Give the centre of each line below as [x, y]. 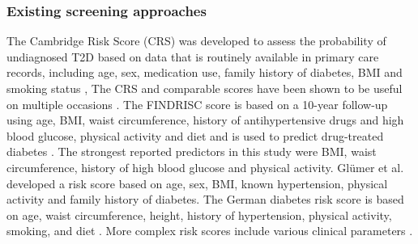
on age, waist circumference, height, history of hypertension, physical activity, [199, 215]
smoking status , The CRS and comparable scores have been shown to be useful [205, 88]
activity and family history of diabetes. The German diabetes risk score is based [205, 199]
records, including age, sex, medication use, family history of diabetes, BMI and [205, 72]
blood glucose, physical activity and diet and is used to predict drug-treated [195, 135]
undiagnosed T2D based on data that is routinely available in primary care [193, 56]
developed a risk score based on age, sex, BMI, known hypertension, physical [197, 183]
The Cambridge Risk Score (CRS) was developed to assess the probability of [196, 41]
